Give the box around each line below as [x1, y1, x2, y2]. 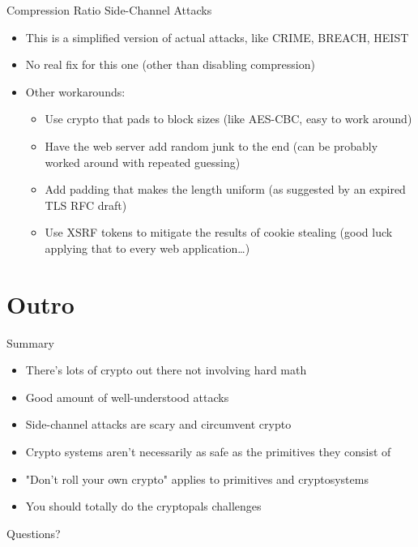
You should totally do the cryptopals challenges [25, 498, 262, 515]
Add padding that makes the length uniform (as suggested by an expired [45, 181, 406, 198]
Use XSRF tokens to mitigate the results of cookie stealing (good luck [45, 224, 393, 241]
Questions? [6, 524, 61, 541]
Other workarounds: [25, 83, 126, 100]
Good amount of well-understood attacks [25, 388, 229, 405]
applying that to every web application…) [45, 239, 250, 256]
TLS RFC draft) [45, 196, 127, 213]
